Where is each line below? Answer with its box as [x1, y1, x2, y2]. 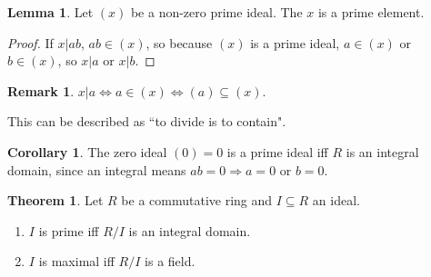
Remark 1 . [7, 81, 75, 100]
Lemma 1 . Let [7, 3, 94, 21]
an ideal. [312, 191, 360, 210]
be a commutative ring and [121, 191, 273, 210]
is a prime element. [317, 3, 425, 21]
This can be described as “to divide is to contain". [7, 112, 286, 131]
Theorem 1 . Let [7, 191, 104, 210]
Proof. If [7, 33, 54, 52]
